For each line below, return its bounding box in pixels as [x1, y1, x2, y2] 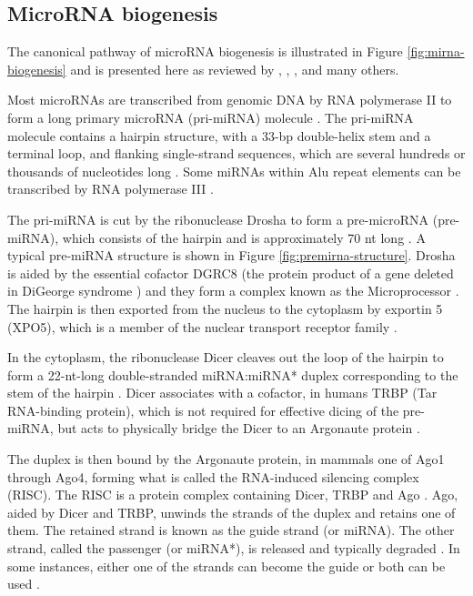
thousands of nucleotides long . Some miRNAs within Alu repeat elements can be [7, 161, 461, 180]
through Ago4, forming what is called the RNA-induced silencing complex [7, 467, 419, 486]
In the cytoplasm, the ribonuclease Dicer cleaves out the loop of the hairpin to [7, 348, 444, 367]
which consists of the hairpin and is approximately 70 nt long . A [62, 227, 426, 247]
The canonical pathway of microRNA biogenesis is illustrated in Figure [7, 42, 403, 61]
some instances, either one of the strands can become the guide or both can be [7, 556, 446, 575]
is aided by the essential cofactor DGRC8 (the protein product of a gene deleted [7, 263, 454, 282]
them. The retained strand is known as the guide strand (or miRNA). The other [7, 520, 455, 540]
